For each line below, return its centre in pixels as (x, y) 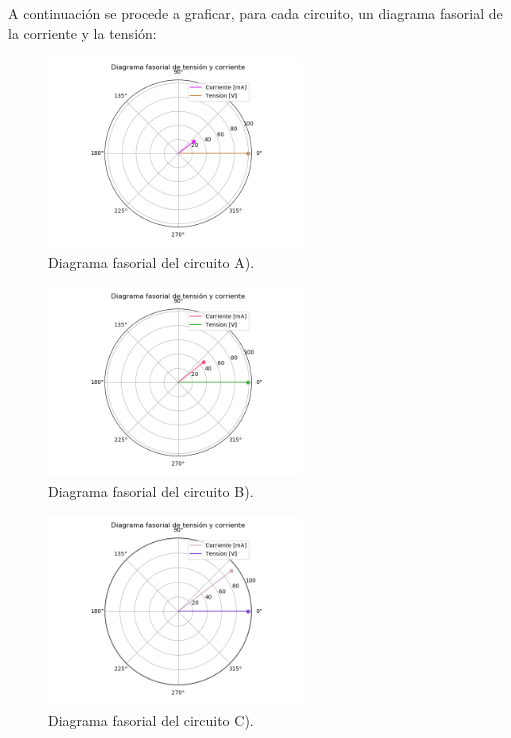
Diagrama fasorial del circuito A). (151, 261)
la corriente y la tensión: (82, 32)
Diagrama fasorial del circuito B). (151, 490)
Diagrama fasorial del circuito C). (151, 719)
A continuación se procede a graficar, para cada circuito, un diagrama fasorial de (255, 13)
